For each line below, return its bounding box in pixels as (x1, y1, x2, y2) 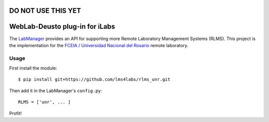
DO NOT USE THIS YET (9, 6, 82, 15)
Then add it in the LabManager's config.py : (9, 87, 102, 94)
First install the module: (9, 65, 57, 71)
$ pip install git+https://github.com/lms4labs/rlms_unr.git (18, 77, 170, 82)
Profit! (9, 110, 22, 116)
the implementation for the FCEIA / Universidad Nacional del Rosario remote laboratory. (9, 42, 189, 48)
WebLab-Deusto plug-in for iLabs (9, 22, 116, 31)
